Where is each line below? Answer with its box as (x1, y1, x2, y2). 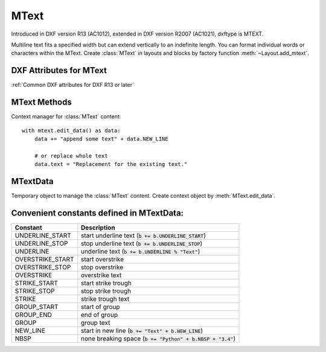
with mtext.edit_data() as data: (22, 127, 121, 134)
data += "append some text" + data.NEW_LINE (34, 135, 168, 142)
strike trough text (80, 295, 130, 303)
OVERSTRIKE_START (14, 255, 74, 263)
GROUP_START (14, 302, 59, 311)
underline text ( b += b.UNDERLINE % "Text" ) (80, 247, 200, 255)
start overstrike (80, 255, 124, 263)
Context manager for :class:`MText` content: (11, 113, 121, 120)
